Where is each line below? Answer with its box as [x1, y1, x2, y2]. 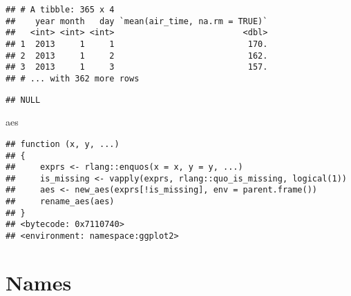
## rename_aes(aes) [6, 197, 115, 207]
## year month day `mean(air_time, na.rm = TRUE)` [6, 16, 268, 26]
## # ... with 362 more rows [6, 73, 140, 83]
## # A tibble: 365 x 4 [6, 5, 115, 14]
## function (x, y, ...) [6, 139, 120, 149]
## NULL [6, 95, 41, 105]
